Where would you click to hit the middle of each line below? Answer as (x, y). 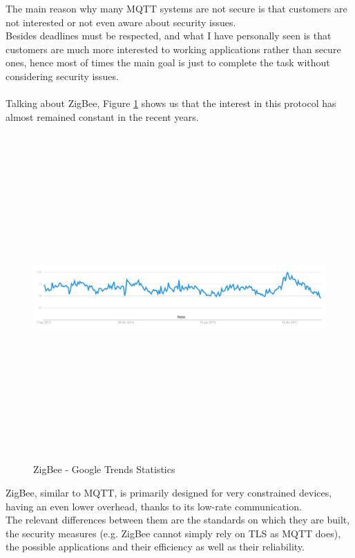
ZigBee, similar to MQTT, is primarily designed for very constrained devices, (169, 492)
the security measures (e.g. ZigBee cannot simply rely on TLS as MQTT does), (173, 533)
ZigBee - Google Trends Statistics (104, 469)
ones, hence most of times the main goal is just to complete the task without (168, 62)
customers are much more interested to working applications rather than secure (173, 49)
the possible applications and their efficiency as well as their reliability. (155, 547)
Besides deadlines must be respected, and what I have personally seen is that (169, 36)
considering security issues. (62, 76)
